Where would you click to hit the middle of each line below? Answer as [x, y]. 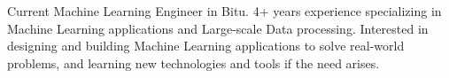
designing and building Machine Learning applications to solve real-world [206, 46]
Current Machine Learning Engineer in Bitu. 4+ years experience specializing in [224, 11]
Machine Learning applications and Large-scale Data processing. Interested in [218, 28]
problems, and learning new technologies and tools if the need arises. [194, 62]
